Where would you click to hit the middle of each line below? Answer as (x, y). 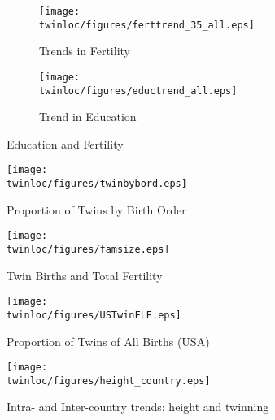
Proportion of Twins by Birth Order (96, 209)
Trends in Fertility (85, 51)
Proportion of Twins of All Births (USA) (108, 341)
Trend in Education (88, 117)
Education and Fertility (65, 143)
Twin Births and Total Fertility (85, 275)
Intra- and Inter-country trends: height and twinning (138, 407)
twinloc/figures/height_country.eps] (109, 381)
